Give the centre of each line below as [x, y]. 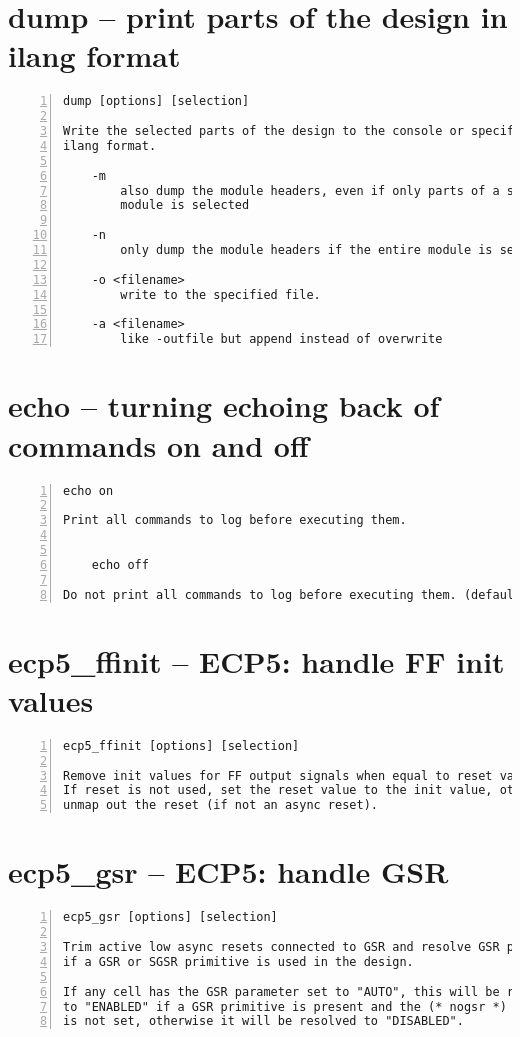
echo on [88, 490]
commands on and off [158, 444]
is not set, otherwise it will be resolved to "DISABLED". [263, 1021]
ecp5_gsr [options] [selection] [170, 917]
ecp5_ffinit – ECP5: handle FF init [256, 660]
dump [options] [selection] [156, 101]
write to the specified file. [220, 294]
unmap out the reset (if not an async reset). [220, 805]
